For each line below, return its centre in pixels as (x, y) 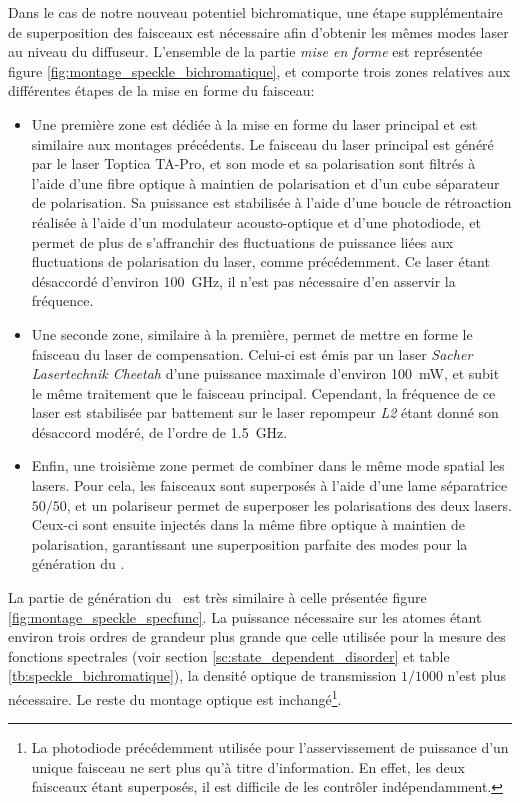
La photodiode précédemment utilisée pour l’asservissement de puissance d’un (270, 747)
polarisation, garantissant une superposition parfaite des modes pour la (249, 543)
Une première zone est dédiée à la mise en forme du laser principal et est (254, 123)
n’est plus (477, 675)
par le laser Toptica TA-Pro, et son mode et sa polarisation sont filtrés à (253, 163)
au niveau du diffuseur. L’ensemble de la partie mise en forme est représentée (245, 51)
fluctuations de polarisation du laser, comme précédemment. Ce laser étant (260, 261)
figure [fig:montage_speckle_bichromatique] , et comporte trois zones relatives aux (259, 70)
